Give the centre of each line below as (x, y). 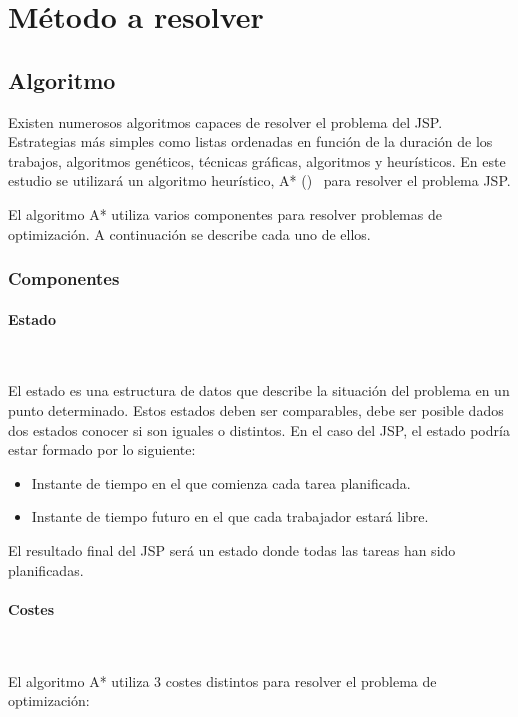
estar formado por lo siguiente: (102, 449)
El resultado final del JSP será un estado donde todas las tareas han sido (232, 549)
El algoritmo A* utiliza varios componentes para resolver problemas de (225, 213)
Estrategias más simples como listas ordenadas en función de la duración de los (250, 141)
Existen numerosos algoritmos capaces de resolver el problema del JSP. (225, 121)
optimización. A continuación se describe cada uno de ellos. (189, 233)
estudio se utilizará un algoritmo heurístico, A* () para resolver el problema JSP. (259, 180)
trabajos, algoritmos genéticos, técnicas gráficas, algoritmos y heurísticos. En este (257, 160)
